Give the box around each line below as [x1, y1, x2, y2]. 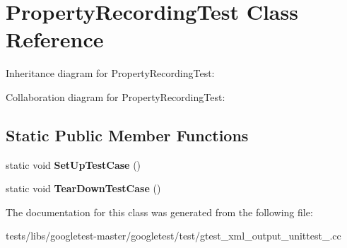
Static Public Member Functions [6, 124, 249, 146]
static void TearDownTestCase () [6, 181, 161, 196]
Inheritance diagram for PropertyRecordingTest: [6, 66, 215, 81]
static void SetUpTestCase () [6, 157, 141, 172]
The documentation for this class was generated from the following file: [6, 204, 313, 219]
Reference [6, 25, 104, 54]
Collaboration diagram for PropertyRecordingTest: [6, 89, 225, 104]
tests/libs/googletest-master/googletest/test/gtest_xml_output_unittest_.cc [6, 228, 341, 243]
